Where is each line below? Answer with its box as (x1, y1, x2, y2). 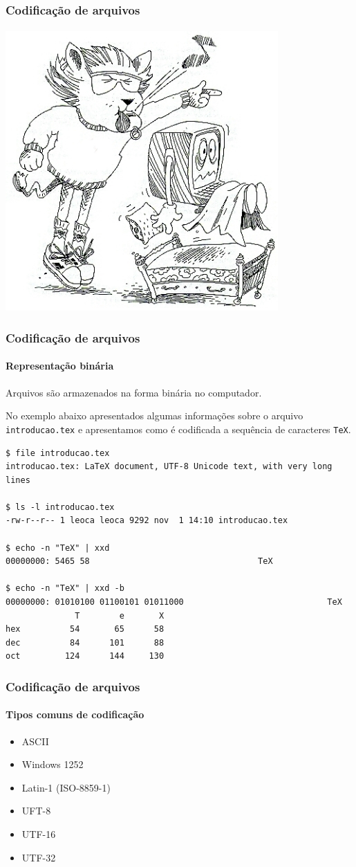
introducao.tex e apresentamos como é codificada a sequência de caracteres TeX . (6, 421, 351, 436)
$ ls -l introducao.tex (6, 502, 115, 512)
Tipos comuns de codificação (6, 707, 144, 722)
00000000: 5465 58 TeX (6, 556, 273, 567)
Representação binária (6, 358, 114, 373)
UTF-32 (21, 850, 56, 864)
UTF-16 (21, 827, 56, 841)
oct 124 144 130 (6, 651, 165, 661)
